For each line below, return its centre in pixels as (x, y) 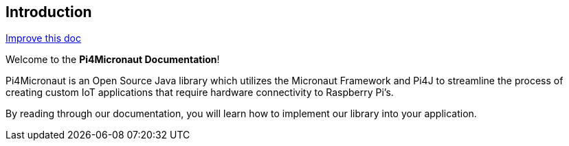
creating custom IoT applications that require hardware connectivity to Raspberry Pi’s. (200, 93)
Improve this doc (43, 38)
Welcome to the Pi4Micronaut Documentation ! (113, 60)
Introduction (49, 12)
